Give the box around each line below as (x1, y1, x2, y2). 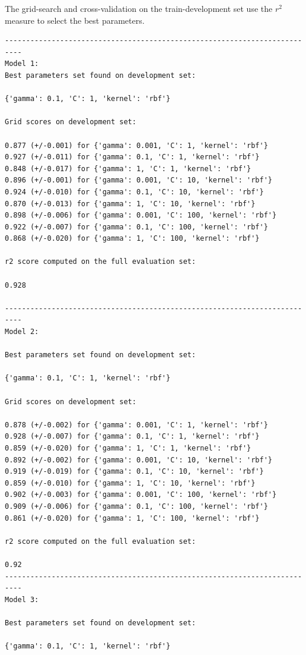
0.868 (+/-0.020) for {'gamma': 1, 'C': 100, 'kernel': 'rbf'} (5, 234, 260, 243)
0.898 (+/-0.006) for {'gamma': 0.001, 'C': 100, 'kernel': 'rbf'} (5, 211, 277, 220)
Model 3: (5, 595, 39, 604)
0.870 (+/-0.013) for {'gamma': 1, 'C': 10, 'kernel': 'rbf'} (5, 199, 256, 208)
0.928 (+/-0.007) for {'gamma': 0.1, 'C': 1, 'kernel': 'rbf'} (5, 432, 260, 441)
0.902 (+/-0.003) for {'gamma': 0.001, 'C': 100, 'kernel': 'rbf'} (5, 490, 277, 499)
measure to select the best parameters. (5, 14, 145, 26)
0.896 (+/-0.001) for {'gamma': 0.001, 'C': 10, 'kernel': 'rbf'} (5, 176, 273, 185)
